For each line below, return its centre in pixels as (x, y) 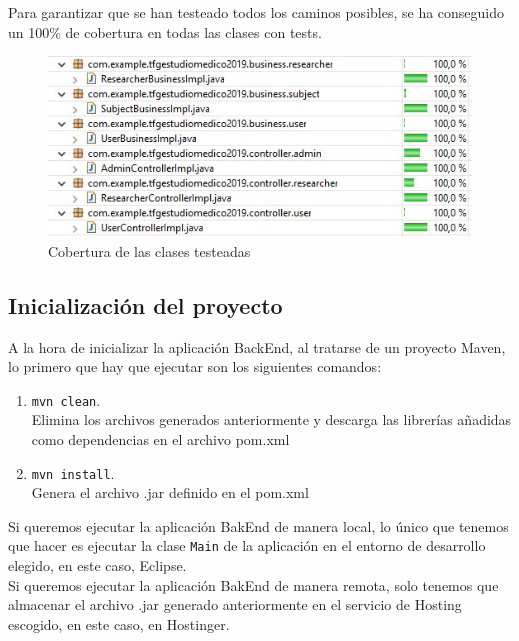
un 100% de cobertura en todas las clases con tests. (165, 31)
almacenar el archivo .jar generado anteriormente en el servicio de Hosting (235, 604)
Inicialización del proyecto (145, 304)
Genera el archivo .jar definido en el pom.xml (170, 492)
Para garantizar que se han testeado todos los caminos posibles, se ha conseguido (256, 12)
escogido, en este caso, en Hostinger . (119, 623)
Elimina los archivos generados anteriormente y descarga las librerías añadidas (271, 419)
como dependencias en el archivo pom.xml (160, 439)
